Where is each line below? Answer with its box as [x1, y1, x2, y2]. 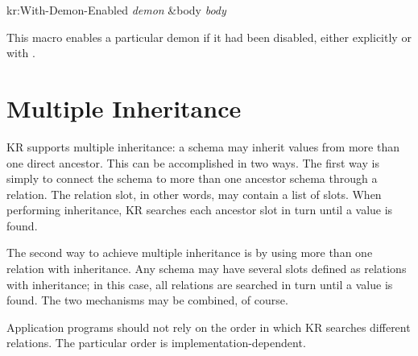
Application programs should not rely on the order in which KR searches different [6, 318, 411, 335]
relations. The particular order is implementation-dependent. [6, 334, 306, 351]
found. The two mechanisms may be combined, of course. [6, 292, 288, 308]
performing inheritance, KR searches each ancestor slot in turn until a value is [6, 201, 393, 218]
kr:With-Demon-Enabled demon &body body [6, 2, 226, 18]
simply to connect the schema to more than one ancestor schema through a [6, 170, 378, 187]
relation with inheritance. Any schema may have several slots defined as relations [6, 260, 407, 277]
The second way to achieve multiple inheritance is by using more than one [6, 244, 373, 261]
